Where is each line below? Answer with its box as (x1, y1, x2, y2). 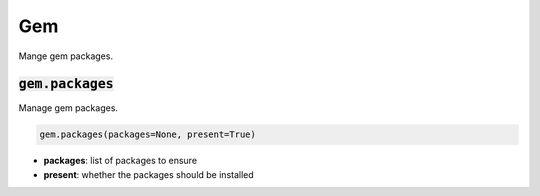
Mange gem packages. (18, 50, 114, 62)
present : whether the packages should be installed (43, 168, 254, 180)
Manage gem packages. (18, 102, 119, 114)
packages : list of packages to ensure (43, 155, 198, 167)
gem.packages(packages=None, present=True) (39, 129, 257, 140)
